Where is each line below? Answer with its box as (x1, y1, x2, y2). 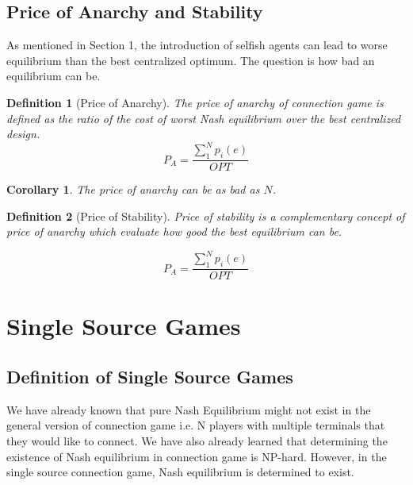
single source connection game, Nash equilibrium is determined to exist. (6, 464, 354, 480)
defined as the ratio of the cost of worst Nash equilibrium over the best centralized (6, 110, 401, 126)
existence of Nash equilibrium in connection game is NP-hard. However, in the (6, 448, 387, 464)
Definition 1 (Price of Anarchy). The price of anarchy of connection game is (6, 94, 384, 110)
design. (6, 125, 40, 142)
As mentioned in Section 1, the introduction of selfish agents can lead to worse (6, 37, 388, 53)
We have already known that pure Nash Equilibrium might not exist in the (6, 401, 371, 418)
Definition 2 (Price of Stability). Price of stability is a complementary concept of (6, 207, 405, 224)
